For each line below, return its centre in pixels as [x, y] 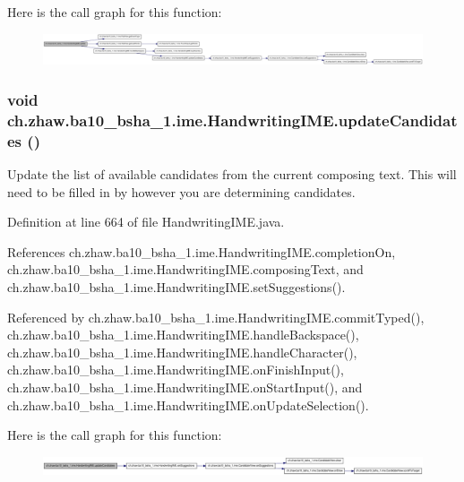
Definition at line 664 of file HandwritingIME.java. [146, 222]
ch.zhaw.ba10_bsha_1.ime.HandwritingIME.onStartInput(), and [185, 387]
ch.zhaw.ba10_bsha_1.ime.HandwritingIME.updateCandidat [232, 120]
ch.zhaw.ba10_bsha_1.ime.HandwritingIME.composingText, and [185, 269]
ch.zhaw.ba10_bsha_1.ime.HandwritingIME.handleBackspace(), [183, 335]
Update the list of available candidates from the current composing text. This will [232, 174]
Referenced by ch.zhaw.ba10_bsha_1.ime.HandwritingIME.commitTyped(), [216, 317]
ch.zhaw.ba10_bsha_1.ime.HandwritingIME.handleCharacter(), [182, 352]
